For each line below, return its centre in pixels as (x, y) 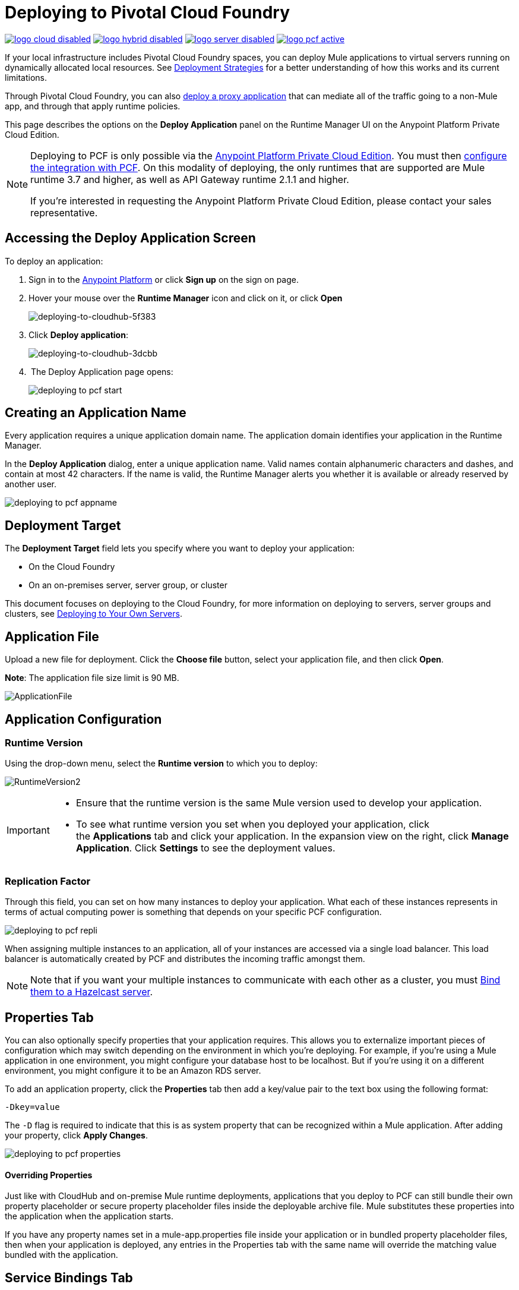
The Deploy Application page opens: (102, 371)
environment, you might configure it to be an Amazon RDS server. (133, 1070)
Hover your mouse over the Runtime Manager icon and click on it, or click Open (186, 298)
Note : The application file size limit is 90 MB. (92, 678)
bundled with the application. (61, 1255)
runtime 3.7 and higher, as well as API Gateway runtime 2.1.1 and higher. (190, 179)
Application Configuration (83, 719)
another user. (31, 484)
